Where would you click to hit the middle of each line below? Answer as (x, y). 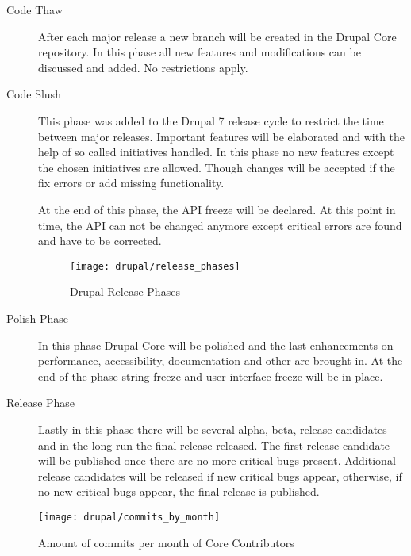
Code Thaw (35, 10)
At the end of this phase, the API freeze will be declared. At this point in (217, 209)
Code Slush (34, 94)
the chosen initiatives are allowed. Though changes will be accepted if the (217, 167)
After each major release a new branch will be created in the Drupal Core (217, 36)
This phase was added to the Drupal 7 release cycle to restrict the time (211, 120)
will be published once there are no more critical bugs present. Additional (217, 460)
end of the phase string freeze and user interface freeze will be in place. (211, 376)
